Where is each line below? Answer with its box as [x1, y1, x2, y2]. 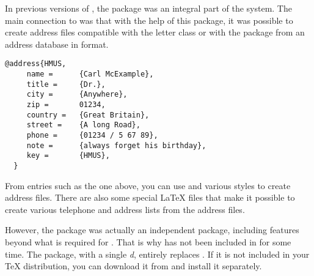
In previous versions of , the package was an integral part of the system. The [5, 2, 292, 14]
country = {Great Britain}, [26, 110, 150, 119]
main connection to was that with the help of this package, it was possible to [5, 13, 293, 26]
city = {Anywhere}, [26, 90, 128, 99]
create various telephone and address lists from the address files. [5, 203, 245, 215]
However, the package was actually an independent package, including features [5, 223, 299, 236]
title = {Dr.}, [26, 80, 106, 89]
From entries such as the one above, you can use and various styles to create [5, 179, 291, 192]
